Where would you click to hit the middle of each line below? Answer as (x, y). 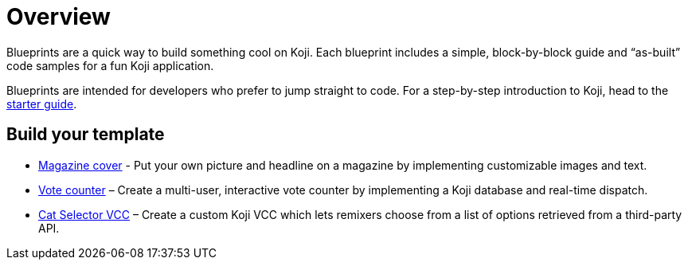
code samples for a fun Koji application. (110, 65)
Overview (59, 17)
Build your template (86, 135)
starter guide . (42, 104)
